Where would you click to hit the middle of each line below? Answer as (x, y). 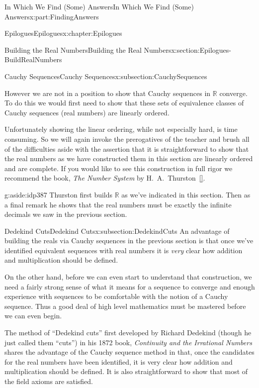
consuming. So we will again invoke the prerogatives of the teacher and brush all (127, 139)
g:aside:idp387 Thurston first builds (59, 194)
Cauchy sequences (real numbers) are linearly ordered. (87, 112)
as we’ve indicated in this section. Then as (186, 194)
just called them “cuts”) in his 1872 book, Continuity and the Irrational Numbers (128, 342)
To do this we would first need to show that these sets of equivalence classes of (124, 103)
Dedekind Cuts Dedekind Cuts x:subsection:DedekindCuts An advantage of (117, 231)
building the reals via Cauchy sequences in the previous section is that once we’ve (129, 241)
